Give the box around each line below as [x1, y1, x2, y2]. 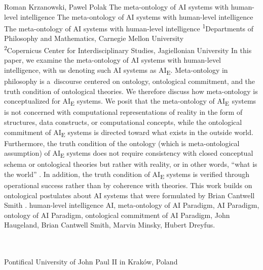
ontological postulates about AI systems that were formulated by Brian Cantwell [4, 190, 255, 200]
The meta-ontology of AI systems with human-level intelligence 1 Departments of [4, 22, 254, 33]
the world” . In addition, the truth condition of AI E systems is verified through [4, 168, 250, 181]
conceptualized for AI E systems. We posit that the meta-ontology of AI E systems [4, 96, 256, 107]
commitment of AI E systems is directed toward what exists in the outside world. [4, 126, 253, 139]
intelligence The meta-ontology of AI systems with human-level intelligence [20, 11, 253, 22]
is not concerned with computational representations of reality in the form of [4, 107, 243, 117]
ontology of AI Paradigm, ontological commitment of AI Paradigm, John [4, 209, 230, 220]
